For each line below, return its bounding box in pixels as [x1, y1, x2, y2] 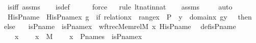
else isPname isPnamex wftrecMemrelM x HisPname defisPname [4, 21, 236, 31]
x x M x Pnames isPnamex [14, 30, 142, 41]
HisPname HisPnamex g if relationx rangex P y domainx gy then [7, 11, 252, 21]
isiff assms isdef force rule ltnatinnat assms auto [7, 1, 233, 11]
